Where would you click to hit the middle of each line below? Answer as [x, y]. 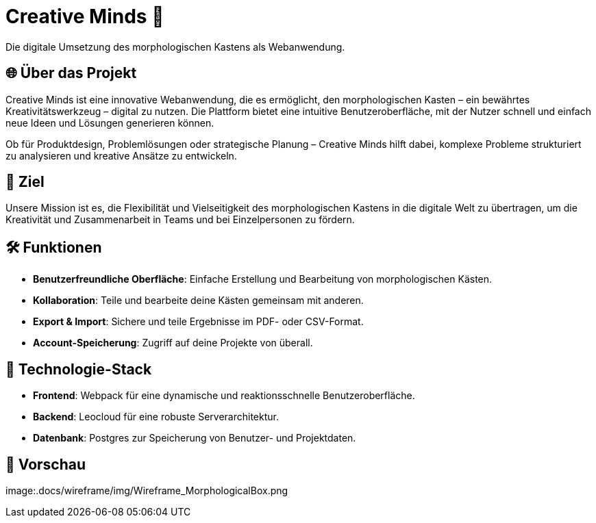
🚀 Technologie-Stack [79, 369]
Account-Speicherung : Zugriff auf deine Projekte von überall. [173, 343]
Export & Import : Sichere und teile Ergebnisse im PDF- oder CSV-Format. [198, 322]
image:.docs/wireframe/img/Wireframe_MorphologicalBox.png [147, 490]
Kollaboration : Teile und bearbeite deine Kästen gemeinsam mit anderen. [198, 301]
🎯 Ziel [25, 182]
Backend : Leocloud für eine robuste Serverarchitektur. [156, 417]
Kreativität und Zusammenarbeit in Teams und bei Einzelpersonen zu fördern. [180, 220]
